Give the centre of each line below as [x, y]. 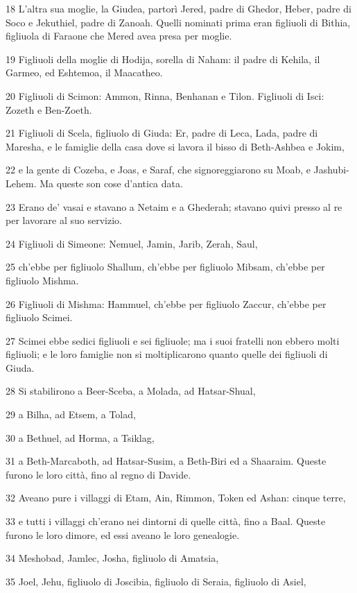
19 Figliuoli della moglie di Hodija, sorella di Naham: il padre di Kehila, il [163, 59]
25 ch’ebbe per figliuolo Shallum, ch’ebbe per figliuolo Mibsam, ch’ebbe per [165, 267]
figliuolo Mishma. [42, 280]
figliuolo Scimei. [39, 317]
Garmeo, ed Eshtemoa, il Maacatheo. [84, 72]
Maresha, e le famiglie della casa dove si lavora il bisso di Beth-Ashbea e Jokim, [175, 146]
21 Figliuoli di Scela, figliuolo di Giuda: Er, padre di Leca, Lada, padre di [162, 133]
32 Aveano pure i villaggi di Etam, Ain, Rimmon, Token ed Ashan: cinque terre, [176, 498]
